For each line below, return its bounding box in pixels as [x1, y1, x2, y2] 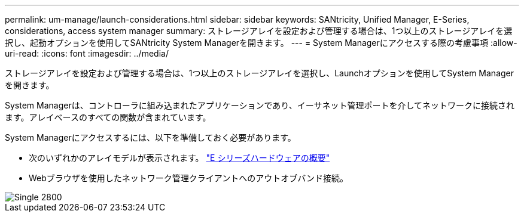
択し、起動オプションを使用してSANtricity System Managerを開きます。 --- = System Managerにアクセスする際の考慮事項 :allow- [5, 38, 517, 48]
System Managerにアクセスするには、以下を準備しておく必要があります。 [5, 132, 296, 142]
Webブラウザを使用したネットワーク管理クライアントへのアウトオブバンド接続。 [29, 173, 348, 183]
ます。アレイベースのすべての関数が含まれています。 [5, 112, 211, 122]
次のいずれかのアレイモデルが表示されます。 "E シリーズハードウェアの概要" [29, 153, 330, 163]
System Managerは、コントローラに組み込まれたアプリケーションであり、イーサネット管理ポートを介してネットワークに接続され [5, 100, 515, 110]
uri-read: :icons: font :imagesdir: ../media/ [5, 48, 169, 58]
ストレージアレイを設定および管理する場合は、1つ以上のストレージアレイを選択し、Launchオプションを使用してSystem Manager [5, 68, 514, 78]
